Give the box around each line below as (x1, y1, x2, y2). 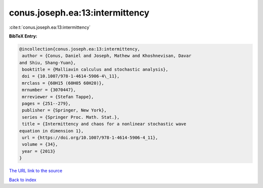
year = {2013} (22, 149, 56, 154)
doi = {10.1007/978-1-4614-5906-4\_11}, (22, 74, 120, 79)
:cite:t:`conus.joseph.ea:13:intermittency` (9, 24, 91, 30)
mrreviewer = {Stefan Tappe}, (22, 94, 94, 99)
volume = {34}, (22, 142, 58, 147)
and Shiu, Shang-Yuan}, (19, 60, 76, 65)
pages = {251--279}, (22, 101, 71, 107)
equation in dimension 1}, (19, 128, 84, 133)
